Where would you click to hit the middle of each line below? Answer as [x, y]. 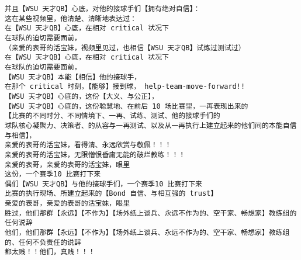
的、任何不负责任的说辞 [43, 242]
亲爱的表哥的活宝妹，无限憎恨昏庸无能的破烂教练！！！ [95, 155]
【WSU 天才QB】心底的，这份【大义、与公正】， [82, 96]
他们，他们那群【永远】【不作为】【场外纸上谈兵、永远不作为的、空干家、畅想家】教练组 [147, 233]
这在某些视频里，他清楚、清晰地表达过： [71, 18]
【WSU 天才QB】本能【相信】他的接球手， [73, 77]
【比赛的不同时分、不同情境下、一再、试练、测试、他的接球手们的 [113, 116]
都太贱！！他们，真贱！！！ [50, 252]
